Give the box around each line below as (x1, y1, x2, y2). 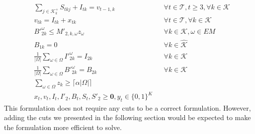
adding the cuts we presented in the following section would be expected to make (4, 112, 251, 123)
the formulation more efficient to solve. (4, 122, 122, 133)
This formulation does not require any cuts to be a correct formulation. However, (4, 102, 251, 113)
